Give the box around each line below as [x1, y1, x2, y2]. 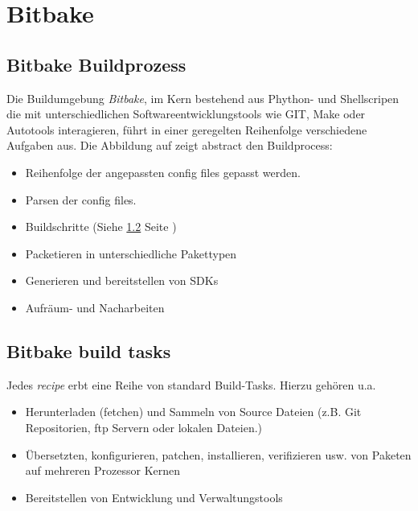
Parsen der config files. [25, 191, 137, 208]
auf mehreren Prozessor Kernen [25, 462, 181, 479]
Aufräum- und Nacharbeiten [25, 299, 165, 315]
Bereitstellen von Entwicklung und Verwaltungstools [25, 488, 283, 505]
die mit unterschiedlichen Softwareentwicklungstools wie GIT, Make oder [6, 105, 366, 122]
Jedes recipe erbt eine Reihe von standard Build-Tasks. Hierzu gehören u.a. [6, 376, 376, 393]
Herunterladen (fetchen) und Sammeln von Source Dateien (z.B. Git [25, 403, 362, 420]
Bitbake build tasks [6, 338, 171, 363]
